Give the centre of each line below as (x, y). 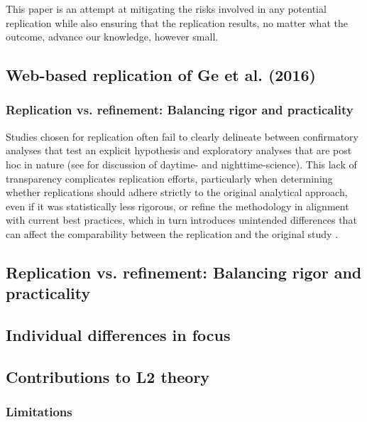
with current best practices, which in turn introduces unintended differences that (181, 220)
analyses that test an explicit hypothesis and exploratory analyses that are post (179, 150)
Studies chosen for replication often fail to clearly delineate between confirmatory (182, 136)
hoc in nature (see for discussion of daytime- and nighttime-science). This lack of (181, 164)
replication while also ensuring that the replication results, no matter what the (177, 22)
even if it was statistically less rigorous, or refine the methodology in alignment (177, 206)
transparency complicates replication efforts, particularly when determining (169, 178)
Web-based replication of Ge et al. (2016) (161, 75)
